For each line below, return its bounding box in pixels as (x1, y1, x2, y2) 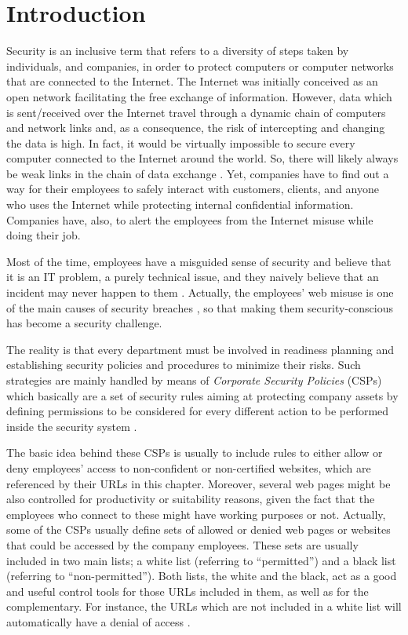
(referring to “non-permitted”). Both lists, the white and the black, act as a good (6, 567, 397, 584)
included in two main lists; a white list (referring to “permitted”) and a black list (6, 552, 396, 568)
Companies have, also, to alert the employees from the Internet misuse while (6, 211, 373, 228)
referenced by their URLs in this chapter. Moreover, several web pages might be (6, 475, 391, 491)
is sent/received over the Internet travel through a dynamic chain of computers (6, 104, 386, 120)
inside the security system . (6, 418, 137, 434)
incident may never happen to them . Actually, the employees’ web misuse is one (6, 284, 394, 301)
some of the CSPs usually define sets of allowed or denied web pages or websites (6, 521, 391, 538)
